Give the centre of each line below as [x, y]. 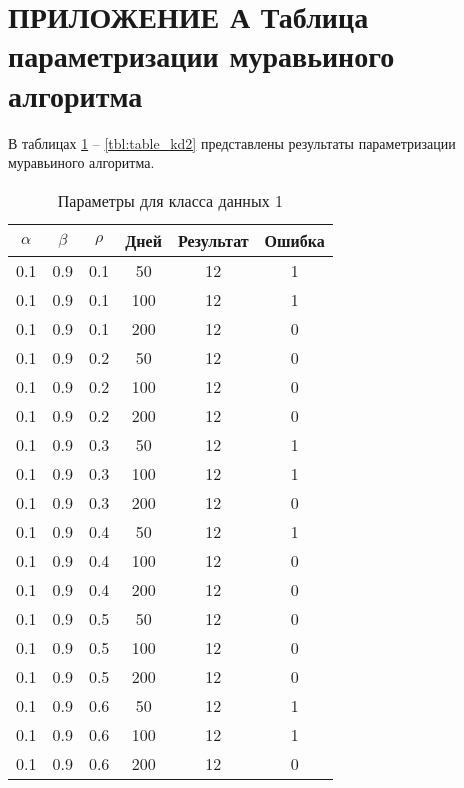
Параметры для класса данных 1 [170, 200]
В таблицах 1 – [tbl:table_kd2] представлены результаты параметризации [232, 142]
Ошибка [294, 240]
